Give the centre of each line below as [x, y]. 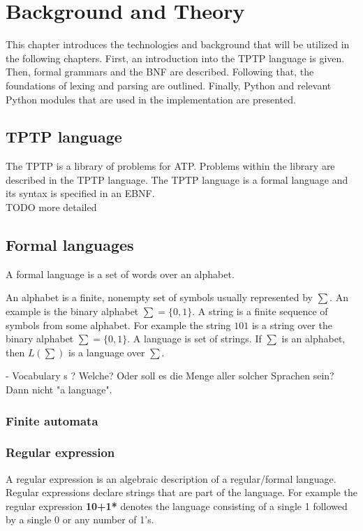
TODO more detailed [51, 207]
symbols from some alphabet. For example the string [118, 325]
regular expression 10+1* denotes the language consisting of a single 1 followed [177, 505]
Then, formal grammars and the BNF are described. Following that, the [160, 72]
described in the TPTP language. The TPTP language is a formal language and [177, 179]
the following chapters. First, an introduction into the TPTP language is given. [175, 58]
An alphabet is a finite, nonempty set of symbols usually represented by [159, 297]
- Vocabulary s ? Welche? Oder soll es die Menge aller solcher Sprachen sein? [170, 376]
